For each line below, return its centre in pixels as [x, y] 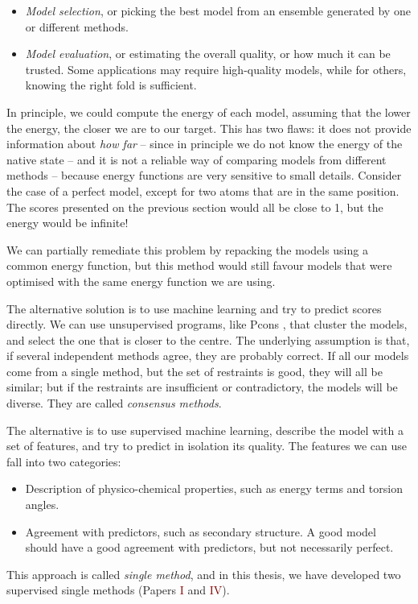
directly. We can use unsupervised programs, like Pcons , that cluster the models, [207, 324]
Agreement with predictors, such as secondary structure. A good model [201, 531]
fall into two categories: [64, 461]
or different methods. [77, 26]
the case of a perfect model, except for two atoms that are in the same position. [203, 190]
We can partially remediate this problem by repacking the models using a [187, 249]
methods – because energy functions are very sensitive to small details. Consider [204, 175]
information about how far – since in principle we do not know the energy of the [205, 144]
